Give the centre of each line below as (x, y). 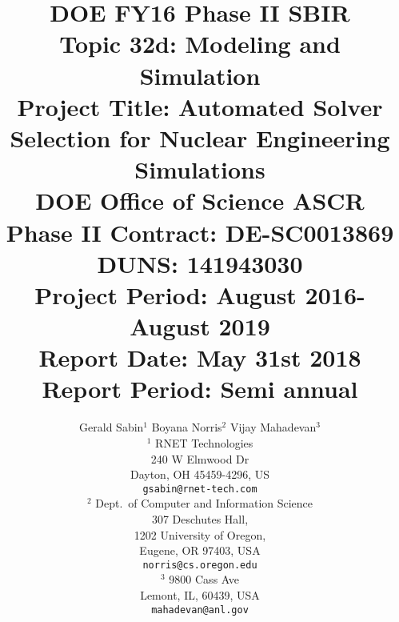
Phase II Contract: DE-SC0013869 (200, 232)
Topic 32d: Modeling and (200, 44)
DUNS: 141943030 (200, 263)
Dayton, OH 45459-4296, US (200, 474)
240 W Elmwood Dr (200, 458)
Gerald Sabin (112, 427)
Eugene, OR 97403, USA (200, 550)
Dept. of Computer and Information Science (204, 503)
